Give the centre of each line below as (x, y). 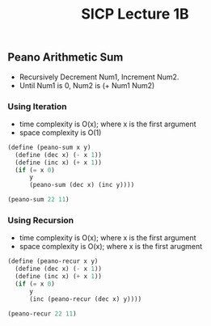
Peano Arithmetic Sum (65, 57)
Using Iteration (37, 106)
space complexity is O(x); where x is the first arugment (111, 247)
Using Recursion (41, 220)
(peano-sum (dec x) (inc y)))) (82, 185)
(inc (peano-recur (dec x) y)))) (85, 299)
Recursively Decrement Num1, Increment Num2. (99, 77)
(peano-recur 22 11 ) (42, 313)
